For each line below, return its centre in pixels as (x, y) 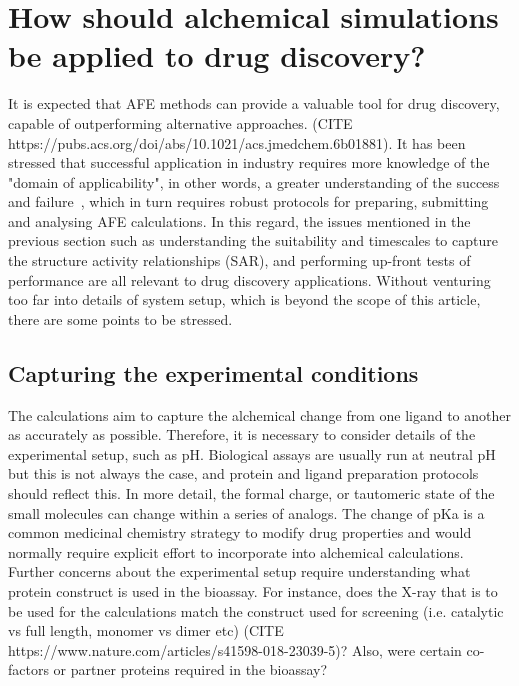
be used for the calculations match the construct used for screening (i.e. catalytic (256, 610)
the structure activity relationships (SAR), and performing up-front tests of (239, 260)
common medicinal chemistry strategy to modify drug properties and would (240, 532)
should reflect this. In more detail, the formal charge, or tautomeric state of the (251, 493)
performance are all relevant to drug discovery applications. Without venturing (249, 279)
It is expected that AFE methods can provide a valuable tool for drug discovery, (254, 103)
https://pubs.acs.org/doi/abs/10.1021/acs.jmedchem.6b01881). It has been (237, 142)
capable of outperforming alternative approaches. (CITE (180, 122)
